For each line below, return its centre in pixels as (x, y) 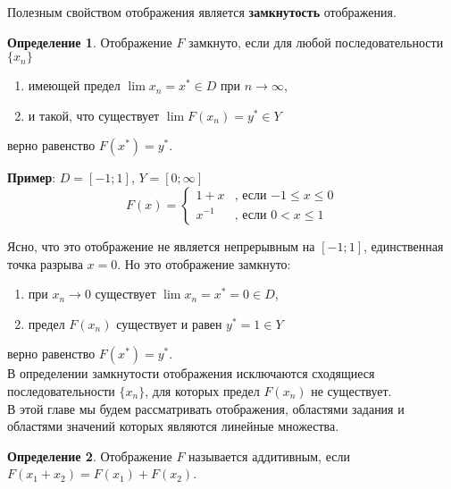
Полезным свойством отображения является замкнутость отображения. (202, 12)
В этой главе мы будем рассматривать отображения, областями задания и (206, 408)
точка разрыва (45, 263)
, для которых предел (202, 390)
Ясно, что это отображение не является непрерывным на (161, 245)
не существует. (351, 390)
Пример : (32, 177)
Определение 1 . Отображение (90, 42)
